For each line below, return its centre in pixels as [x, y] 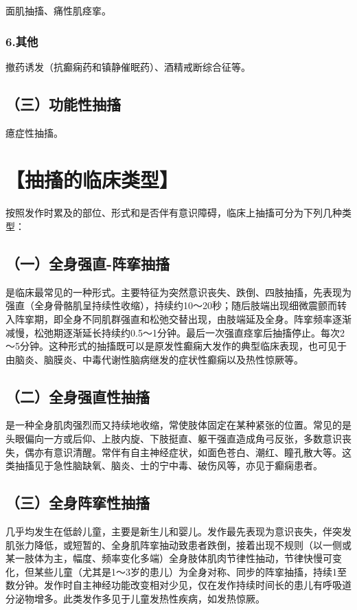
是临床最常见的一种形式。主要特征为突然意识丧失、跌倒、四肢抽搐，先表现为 [178, 292]
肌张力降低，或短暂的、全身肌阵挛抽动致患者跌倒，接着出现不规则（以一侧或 [178, 544]
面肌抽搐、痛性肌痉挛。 [58, 10]
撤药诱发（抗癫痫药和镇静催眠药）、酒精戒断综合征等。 [128, 66]
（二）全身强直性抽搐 [78, 396]
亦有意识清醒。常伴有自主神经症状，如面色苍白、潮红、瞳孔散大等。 [188, 452]
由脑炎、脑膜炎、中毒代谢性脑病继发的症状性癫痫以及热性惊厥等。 [154, 359]
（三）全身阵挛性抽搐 [78, 502]
